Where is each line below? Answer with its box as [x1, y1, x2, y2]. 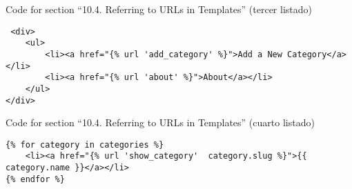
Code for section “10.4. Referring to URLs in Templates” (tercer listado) [6, 2, 312, 16]
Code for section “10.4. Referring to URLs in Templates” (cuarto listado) [6, 115, 315, 130]
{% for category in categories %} [6, 139, 164, 150]
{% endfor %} [6, 174, 65, 184]
